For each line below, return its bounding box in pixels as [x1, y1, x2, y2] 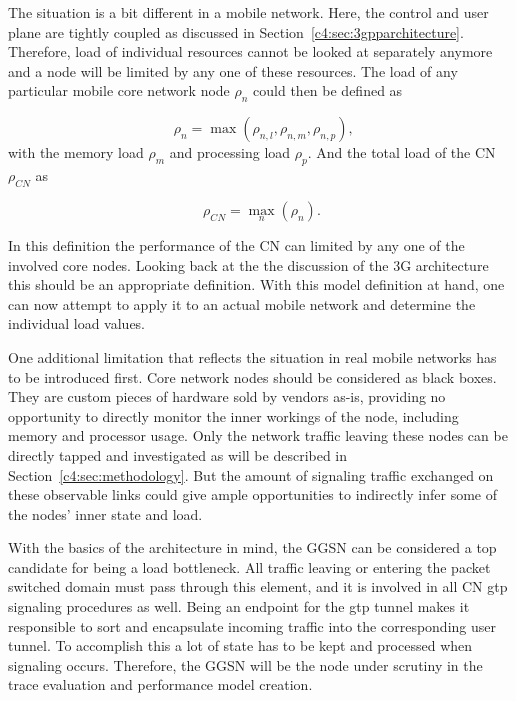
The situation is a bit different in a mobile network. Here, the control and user [8, 2, 489, 22]
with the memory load [8, 142, 144, 163]
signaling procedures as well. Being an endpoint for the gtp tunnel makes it [8, 596, 470, 617]
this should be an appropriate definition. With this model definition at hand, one [8, 274, 505, 295]
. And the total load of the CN [307, 142, 496, 163]
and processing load [169, 142, 291, 163]
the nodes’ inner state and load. [8, 503, 203, 524]
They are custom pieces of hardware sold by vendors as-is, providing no [8, 386, 446, 407]
